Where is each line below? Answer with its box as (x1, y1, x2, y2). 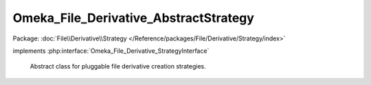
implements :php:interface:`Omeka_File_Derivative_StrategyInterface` (12, 47, 210, 55)
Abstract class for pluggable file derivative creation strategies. (30, 62, 206, 71)
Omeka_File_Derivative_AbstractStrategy (12, 10, 254, 25)
